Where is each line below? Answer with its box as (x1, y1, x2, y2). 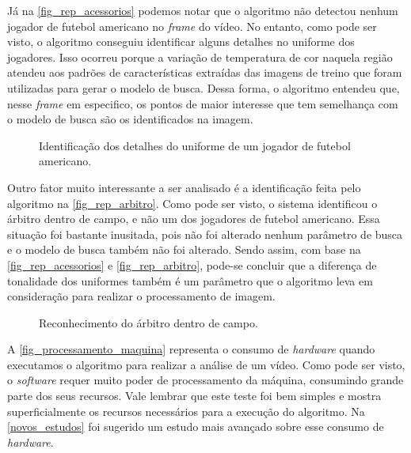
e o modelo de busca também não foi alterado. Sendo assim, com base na (7, 241, 361, 258)
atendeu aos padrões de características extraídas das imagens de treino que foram (7, 64, 402, 81)
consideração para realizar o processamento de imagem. (7, 288, 276, 304)
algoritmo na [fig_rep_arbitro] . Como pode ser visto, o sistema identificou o (7, 194, 378, 211)
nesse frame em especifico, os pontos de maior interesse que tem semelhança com (7, 95, 398, 111)
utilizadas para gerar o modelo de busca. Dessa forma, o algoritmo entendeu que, (7, 79, 400, 96)
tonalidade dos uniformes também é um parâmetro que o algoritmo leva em (7, 272, 373, 289)
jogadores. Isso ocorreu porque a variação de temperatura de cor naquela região (7, 48, 393, 65)
